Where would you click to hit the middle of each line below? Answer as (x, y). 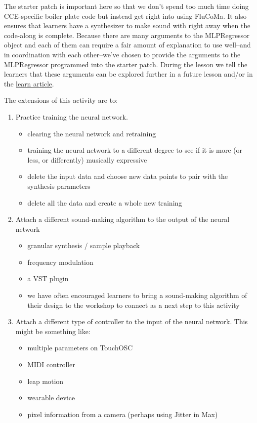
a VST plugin (48, 278)
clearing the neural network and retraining (92, 133)
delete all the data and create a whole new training (105, 202)
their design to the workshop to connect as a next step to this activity (133, 305)
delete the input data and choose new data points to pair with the (128, 176)
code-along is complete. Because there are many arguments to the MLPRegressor (127, 35)
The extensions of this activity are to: (61, 100)
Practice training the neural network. (72, 116)
